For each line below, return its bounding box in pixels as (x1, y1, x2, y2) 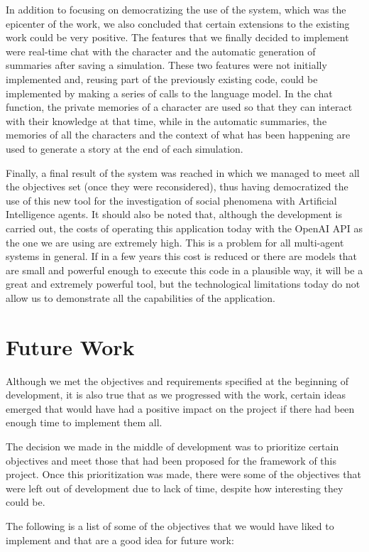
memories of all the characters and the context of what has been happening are (6, 127, 351, 142)
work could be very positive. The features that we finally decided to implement (6, 30, 349, 45)
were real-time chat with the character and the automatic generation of (6, 43, 316, 58)
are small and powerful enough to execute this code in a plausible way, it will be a (6, 262, 363, 277)
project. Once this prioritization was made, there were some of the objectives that (6, 467, 361, 482)
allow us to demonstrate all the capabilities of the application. (6, 290, 275, 305)
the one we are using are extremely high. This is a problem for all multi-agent (6, 234, 344, 249)
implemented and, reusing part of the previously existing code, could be (6, 71, 318, 86)
